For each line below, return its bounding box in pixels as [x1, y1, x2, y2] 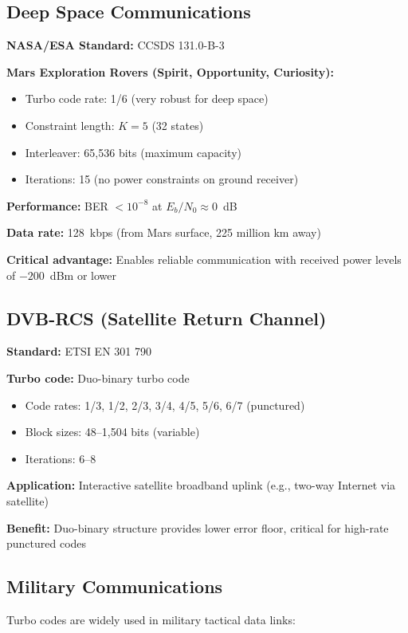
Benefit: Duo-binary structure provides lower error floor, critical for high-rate [6, 519, 389, 536]
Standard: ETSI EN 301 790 [6, 343, 151, 360]
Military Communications [6, 574, 223, 599]
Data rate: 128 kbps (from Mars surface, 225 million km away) [6, 224, 321, 241]
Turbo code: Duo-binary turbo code [6, 369, 190, 386]
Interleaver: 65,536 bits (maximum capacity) [25, 144, 241, 160]
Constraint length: [25, 116, 115, 133]
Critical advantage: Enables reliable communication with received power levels [6, 250, 402, 267]
